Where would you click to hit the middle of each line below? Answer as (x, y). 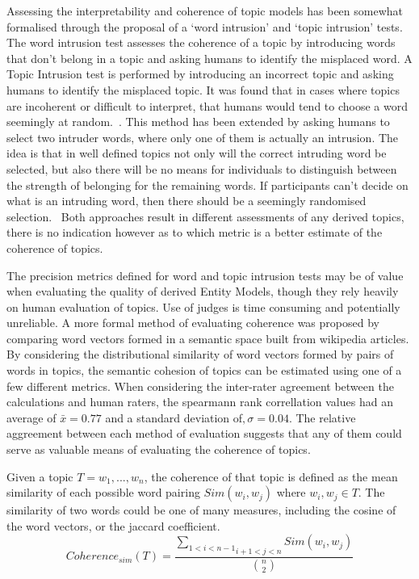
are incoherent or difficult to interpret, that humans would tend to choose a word (207, 105)
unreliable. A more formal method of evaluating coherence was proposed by (193, 323)
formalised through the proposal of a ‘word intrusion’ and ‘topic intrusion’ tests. (205, 26)
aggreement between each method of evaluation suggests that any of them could (204, 433)
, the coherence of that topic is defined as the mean (271, 476)
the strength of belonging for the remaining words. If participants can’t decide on (207, 185)
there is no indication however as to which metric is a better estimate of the (195, 232)
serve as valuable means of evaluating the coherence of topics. (159, 449)
